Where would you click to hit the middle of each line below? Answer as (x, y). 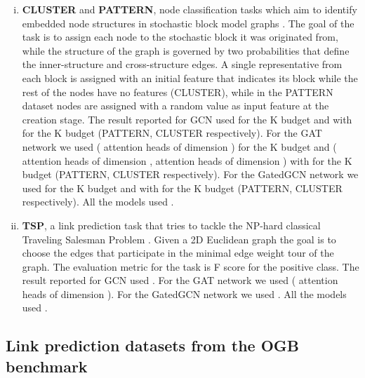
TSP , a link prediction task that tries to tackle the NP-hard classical (171, 225)
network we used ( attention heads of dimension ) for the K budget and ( (179, 146)
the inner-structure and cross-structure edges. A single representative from (182, 64)
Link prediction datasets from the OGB (152, 345)
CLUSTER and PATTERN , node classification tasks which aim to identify (190, 9)
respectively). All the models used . (98, 202)
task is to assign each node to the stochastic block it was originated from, (180, 37)
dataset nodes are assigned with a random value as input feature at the (175, 106)
